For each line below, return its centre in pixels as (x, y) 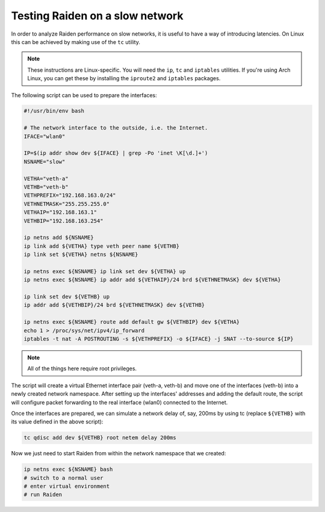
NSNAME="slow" (45, 162)
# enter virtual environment (67, 486)
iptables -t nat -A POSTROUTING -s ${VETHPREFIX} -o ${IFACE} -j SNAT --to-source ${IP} (159, 339)
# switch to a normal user (63, 478)
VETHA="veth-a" (46, 179)
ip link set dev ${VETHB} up (67, 297)
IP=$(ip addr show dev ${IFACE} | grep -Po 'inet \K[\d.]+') (116, 153)
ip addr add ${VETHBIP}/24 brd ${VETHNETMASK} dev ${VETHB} (114, 305)
